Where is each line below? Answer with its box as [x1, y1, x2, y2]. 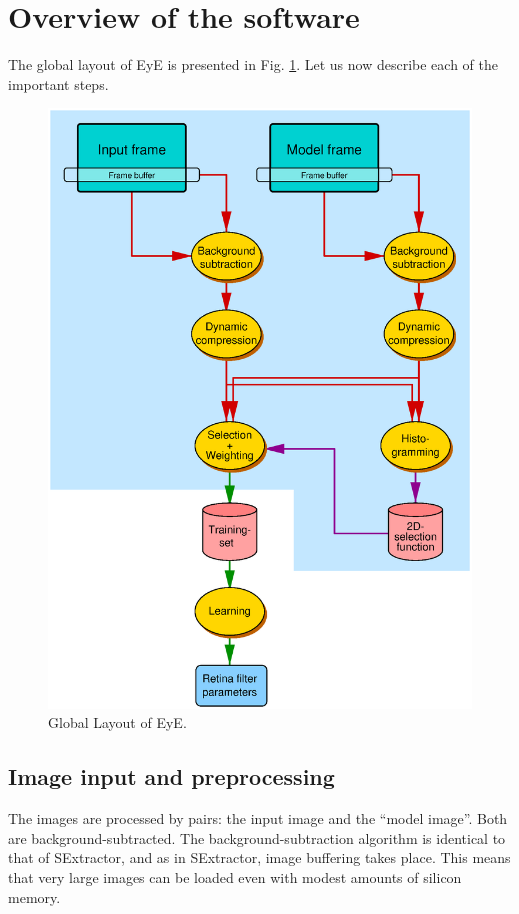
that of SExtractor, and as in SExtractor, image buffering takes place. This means [8, 847, 511, 868]
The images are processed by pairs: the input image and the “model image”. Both [8, 808, 508, 829]
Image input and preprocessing [8, 761, 335, 792]
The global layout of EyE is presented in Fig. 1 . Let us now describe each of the [8, 54, 498, 75]
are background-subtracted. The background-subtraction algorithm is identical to [8, 827, 506, 848]
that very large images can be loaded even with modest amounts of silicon [8, 867, 462, 887]
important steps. [8, 73, 109, 94]
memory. [8, 886, 61, 907]
